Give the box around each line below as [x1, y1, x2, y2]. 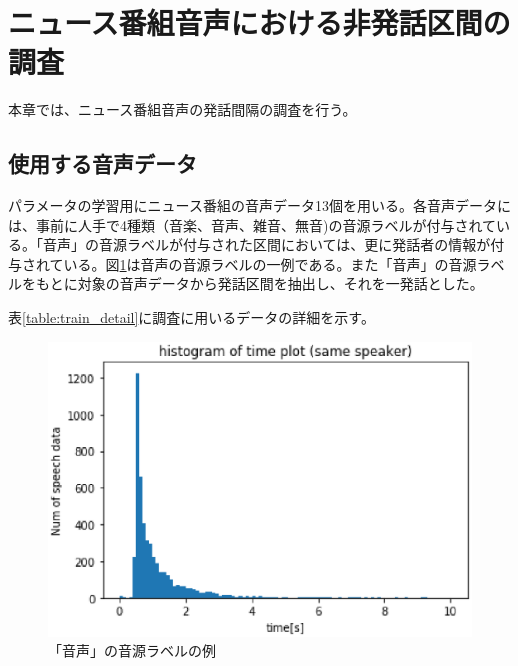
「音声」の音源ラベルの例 [48, 640, 216, 661]
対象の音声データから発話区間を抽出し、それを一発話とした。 [77, 273, 484, 294]
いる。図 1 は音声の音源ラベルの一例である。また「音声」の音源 [63, 253, 477, 274]
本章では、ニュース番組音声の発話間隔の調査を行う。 [8, 99, 357, 120]
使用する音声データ [8, 148, 197, 179]
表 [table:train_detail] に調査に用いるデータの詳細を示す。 [8, 307, 375, 328]
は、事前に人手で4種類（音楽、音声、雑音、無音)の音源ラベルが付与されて [8, 214, 497, 235]
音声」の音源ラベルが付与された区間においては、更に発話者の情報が [42, 234, 491, 255]
